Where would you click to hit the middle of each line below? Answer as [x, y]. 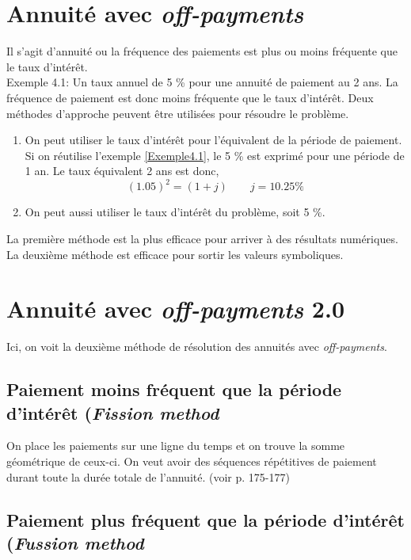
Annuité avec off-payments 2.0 [175, 309]
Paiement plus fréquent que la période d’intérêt [205, 519]
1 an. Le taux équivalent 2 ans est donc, [122, 171]
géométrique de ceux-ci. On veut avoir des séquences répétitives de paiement [192, 461]
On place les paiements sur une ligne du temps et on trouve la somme [176, 446]
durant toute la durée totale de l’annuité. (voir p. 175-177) [148, 476]
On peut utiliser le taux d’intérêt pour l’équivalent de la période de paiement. [213, 140]
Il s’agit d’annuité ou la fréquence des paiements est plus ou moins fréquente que [202, 51]
